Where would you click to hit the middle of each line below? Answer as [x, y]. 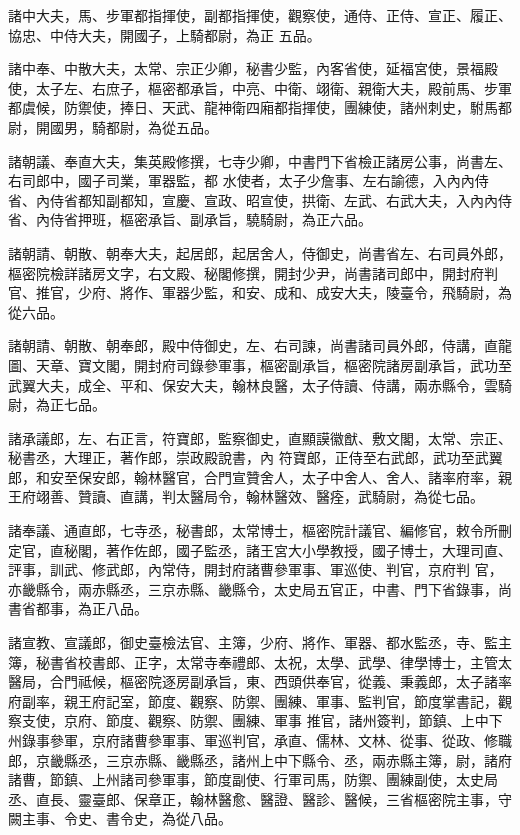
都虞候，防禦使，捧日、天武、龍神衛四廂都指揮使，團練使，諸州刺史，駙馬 [253, 107]
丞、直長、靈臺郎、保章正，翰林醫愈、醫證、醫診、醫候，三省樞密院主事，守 [260, 798]
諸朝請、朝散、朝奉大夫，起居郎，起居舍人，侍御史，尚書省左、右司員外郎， [260, 252]
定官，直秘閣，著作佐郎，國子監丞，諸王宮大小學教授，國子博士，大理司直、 [260, 549]
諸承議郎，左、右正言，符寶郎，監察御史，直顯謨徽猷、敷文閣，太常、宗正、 [260, 437]
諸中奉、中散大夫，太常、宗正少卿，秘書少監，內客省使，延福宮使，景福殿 [253, 68]
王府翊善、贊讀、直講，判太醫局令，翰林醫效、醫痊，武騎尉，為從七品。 [246, 496]
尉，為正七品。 [57, 404]
